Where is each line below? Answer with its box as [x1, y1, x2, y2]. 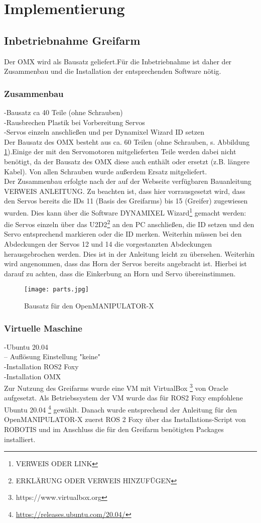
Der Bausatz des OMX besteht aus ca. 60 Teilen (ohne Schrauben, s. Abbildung [4, 136, 250, 147]
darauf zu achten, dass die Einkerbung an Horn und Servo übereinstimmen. [4, 268, 236, 278]
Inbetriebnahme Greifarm [4, 32, 141, 48]
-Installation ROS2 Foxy [4, 361, 79, 372]
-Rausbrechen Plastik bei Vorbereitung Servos [4, 117, 145, 127]
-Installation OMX [4, 371, 61, 381]
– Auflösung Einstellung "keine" [4, 351, 101, 362]
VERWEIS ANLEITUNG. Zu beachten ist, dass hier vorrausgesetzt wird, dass [4, 185, 245, 196]
